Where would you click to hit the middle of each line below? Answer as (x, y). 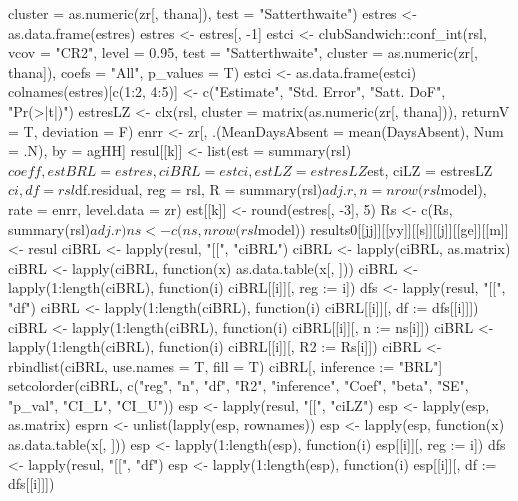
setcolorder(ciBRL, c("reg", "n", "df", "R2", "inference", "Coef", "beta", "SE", (238, 385)
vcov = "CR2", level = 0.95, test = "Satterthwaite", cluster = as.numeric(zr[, (243, 52)
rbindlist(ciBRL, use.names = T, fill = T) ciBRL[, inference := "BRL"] (225, 365)
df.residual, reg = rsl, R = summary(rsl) (199, 189)
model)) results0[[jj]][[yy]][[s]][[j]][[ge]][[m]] (383, 228)
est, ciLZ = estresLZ (430, 169)
